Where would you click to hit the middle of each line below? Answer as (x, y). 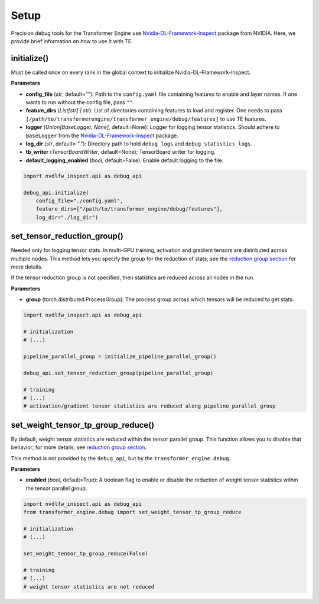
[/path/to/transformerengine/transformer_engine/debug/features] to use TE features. (146, 119)
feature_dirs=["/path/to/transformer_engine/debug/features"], (129, 209)
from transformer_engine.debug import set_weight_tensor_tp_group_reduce (132, 512)
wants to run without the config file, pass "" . (80, 102)
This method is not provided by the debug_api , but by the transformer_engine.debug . (121, 458)
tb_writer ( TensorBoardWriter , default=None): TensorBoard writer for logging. (121, 152)
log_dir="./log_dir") (67, 217)
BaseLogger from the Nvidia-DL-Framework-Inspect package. (102, 135)
